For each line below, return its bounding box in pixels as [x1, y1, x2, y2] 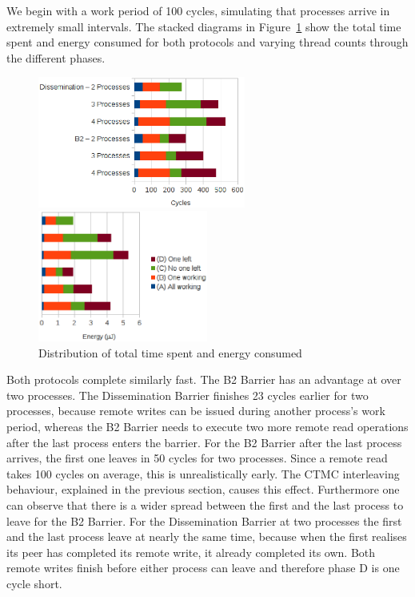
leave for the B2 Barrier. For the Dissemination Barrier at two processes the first [6, 512, 402, 529]
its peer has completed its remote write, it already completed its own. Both [6, 543, 376, 560]
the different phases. [6, 49, 106, 66]
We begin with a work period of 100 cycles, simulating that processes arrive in [6, 2, 390, 18]
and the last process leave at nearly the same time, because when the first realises [6, 528, 407, 545]
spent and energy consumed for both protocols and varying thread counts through [6, 34, 409, 50]
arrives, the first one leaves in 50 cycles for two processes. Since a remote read [6, 450, 388, 466]
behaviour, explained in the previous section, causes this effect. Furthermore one [6, 481, 400, 498]
